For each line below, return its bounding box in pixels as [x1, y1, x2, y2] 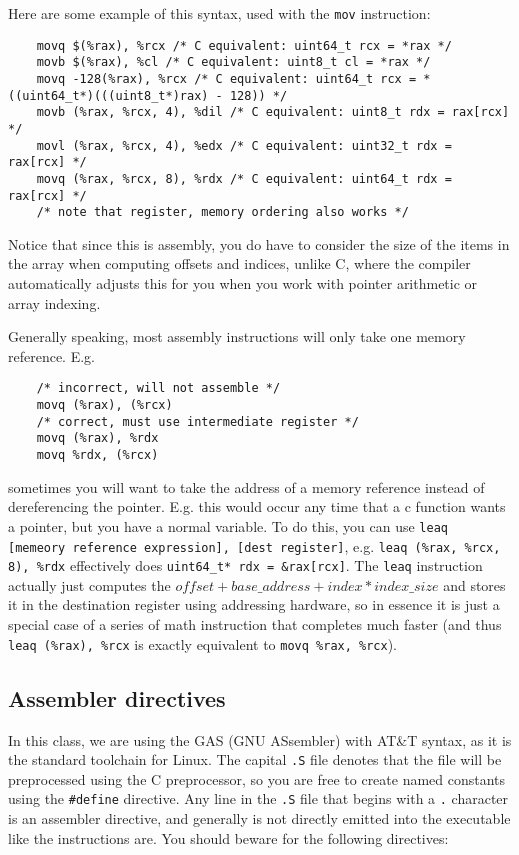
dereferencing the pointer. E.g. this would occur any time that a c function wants [8, 496, 506, 517]
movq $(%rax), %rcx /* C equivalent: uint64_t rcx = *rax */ [36, 38, 452, 53]
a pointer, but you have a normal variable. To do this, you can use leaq [8, 515, 448, 536]
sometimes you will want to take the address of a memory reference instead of [8, 476, 485, 497]
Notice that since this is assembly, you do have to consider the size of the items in [8, 233, 510, 254]
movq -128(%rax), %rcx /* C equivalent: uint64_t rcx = [36, 71, 417, 86]
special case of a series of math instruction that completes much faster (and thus [8, 614, 502, 635]
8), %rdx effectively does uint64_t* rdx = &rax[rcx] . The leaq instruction [8, 555, 483, 576]
